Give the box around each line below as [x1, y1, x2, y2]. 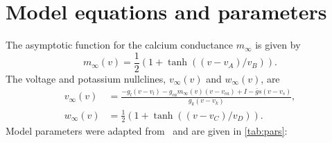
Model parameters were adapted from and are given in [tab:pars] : [6, 123, 288, 137]
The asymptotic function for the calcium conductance [6, 37, 233, 52]
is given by [255, 37, 301, 52]
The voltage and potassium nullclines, [6, 71, 166, 85]
